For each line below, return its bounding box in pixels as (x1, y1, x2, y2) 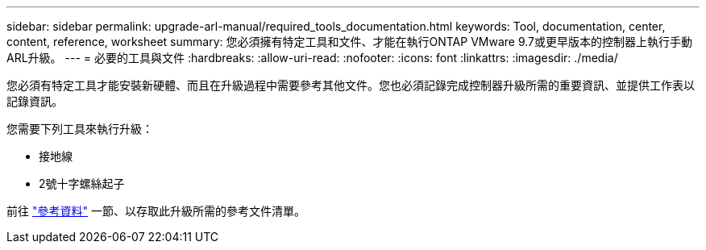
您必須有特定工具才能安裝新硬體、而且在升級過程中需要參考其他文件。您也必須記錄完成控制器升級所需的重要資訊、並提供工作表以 (6, 78, 695, 92)
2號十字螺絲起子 (39, 177, 125, 190)
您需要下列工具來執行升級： (6, 122, 153, 135)
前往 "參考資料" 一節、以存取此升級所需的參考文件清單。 (6, 204, 305, 218)
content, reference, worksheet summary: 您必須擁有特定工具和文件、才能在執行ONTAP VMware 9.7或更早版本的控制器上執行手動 (6, 35, 692, 48)
